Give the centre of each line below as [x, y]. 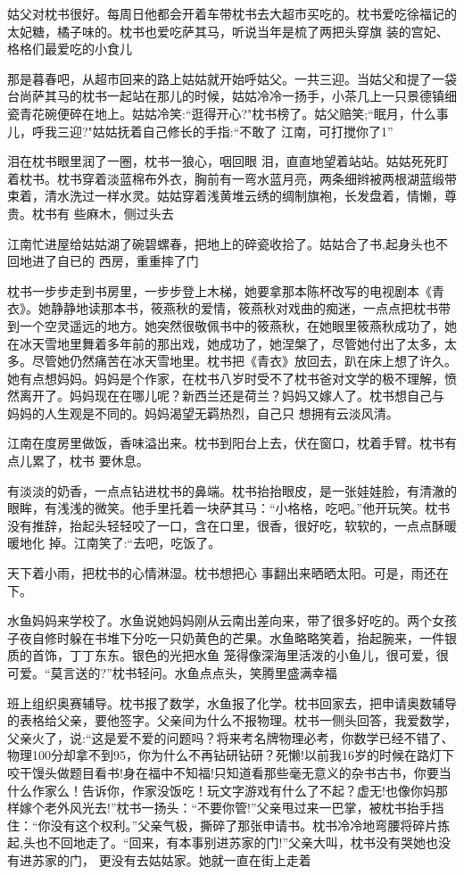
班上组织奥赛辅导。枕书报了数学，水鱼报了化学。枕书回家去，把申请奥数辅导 [232, 702]
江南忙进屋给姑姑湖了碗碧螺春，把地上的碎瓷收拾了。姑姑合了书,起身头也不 [228, 243]
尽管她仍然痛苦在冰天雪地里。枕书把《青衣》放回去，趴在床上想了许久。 [244, 361]
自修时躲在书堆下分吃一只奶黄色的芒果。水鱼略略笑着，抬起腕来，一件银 [244, 637]
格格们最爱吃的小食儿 [70, 49]
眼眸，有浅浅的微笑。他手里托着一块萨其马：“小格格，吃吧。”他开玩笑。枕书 [229, 508]
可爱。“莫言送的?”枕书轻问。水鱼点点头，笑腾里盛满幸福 [172, 673]
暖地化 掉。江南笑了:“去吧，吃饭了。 [114, 543]
